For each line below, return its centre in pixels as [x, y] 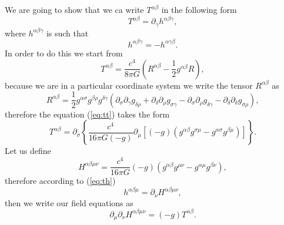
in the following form [199, 9]
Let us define [28, 151]
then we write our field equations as [69, 202]
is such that [67, 33]
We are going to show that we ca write [74, 9]
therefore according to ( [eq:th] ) [60, 181]
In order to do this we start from [64, 53]
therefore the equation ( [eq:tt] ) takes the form [87, 114]
